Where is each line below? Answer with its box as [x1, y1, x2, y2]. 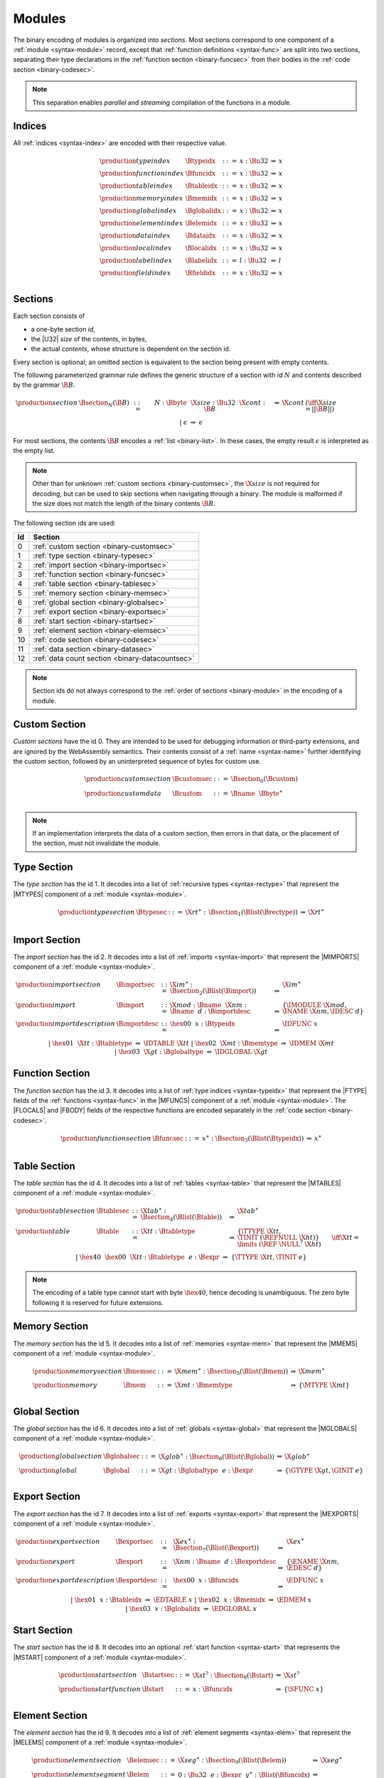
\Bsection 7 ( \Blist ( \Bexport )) [173, 1543, 260, 1553]
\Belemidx [185, 219, 217, 227]
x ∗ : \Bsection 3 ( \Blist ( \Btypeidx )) [201, 1133, 304, 1144]
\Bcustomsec [171, 775, 213, 783]
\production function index [100, 169, 184, 177]
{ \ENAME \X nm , [286, 1558, 340, 1566]
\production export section [15, 1537, 100, 1545]
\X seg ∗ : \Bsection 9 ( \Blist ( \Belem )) [178, 1755, 287, 1766]
